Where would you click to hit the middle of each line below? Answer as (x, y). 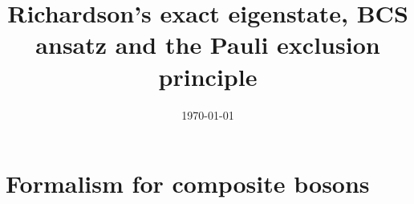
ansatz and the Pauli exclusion (208, 45)
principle (208, 76)
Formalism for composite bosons (188, 184)
